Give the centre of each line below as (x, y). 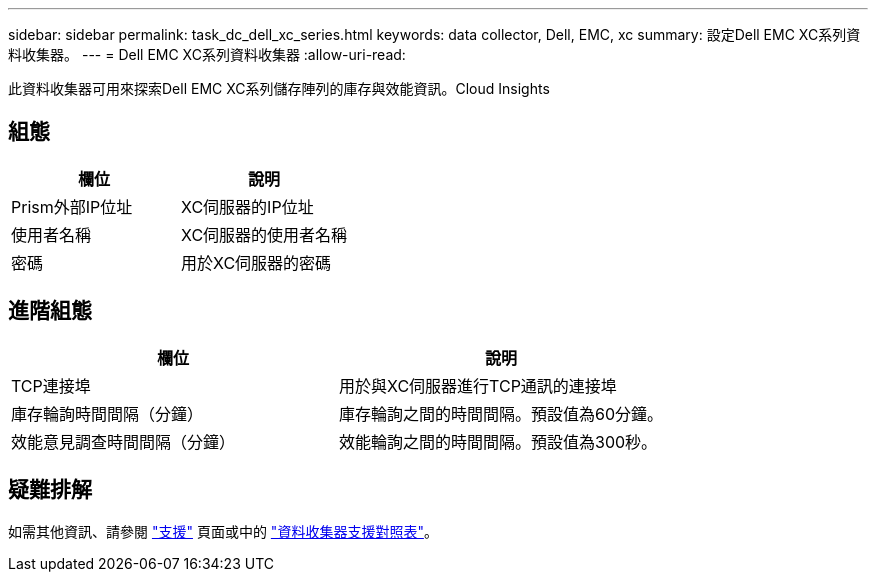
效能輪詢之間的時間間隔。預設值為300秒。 (498, 441)
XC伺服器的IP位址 (247, 206)
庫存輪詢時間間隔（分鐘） (107, 413)
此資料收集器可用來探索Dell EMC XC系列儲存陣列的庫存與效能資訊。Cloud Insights (279, 88)
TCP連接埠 (51, 385)
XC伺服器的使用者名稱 (264, 234)
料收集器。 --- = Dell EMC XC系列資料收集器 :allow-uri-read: (207, 54)
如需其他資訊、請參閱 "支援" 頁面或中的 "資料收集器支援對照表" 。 (223, 531)
